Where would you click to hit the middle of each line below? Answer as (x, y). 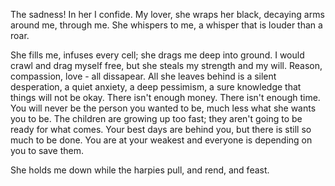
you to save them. (47, 150)
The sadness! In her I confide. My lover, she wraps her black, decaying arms (167, 14)
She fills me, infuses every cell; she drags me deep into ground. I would (157, 55)
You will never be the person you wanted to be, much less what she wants (163, 108)
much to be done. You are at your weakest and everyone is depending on (161, 140)
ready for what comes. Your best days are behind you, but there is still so (161, 129)
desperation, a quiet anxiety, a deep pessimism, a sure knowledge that (156, 87)
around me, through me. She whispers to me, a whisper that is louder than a (166, 25)
